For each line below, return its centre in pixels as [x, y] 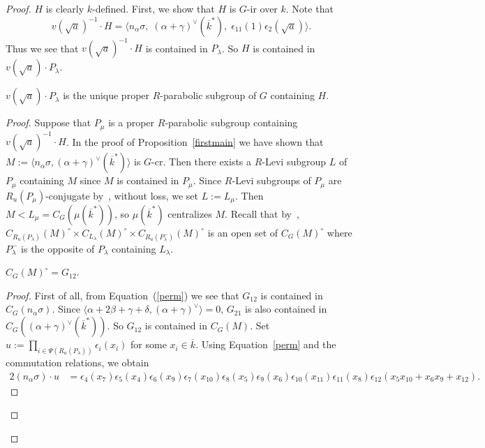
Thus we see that [42, 48]
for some [149, 344]
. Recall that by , [262, 213]
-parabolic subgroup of [208, 95]
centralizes [190, 213]
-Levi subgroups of [271, 180]
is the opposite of [58, 248]
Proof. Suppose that [48, 122]
